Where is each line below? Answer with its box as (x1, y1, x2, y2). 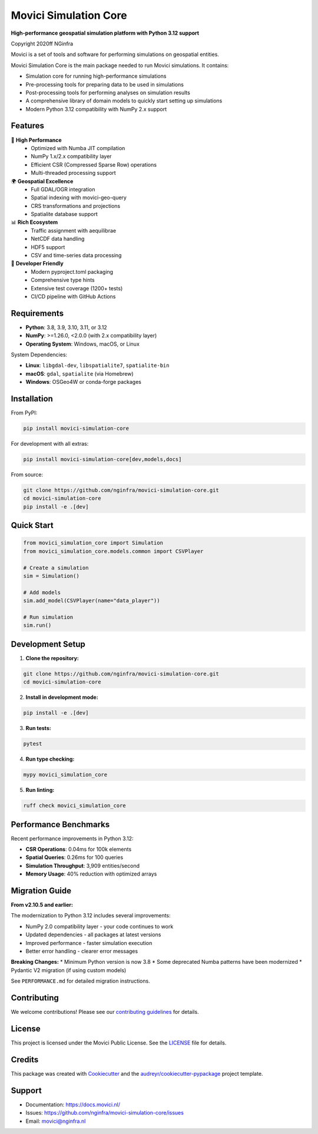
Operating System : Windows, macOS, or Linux (25, 340, 140, 347)
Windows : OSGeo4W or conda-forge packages (25, 379, 141, 386)
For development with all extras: (11, 440, 89, 447)
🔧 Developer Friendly (11, 260, 64, 267)
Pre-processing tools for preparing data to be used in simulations (25, 81, 184, 88)
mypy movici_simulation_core (23, 771, 108, 778)
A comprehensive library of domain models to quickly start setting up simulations (25, 97, 223, 104)
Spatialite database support (31, 211, 98, 218)
